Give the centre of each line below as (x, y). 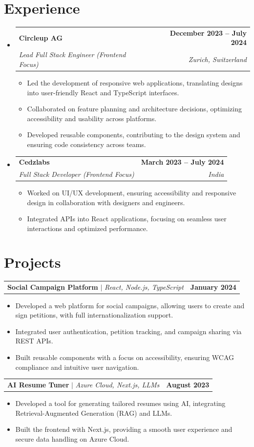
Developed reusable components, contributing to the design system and (134, 135)
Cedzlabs (34, 162)
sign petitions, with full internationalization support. (94, 315)
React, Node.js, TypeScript (144, 287)
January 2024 (213, 287)
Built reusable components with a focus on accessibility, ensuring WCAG (125, 357)
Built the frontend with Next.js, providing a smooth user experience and (124, 429)
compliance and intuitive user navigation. (77, 367)
